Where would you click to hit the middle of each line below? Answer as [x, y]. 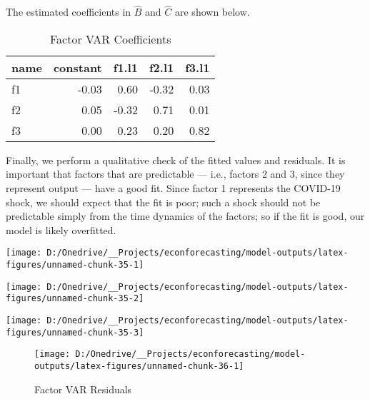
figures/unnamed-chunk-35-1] [75, 265]
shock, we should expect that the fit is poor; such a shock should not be [163, 202]
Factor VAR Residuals [83, 389]
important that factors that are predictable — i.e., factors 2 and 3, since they [175, 174]
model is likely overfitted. [61, 229]
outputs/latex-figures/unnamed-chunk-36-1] [139, 366]
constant [77, 67]
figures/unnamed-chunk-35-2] [75, 299]
